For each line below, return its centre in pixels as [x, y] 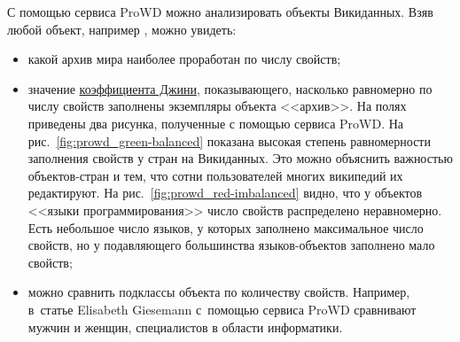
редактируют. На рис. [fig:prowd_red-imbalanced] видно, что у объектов [225, 193]
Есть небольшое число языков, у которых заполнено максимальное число [226, 227]
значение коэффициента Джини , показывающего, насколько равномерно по [230, 88]
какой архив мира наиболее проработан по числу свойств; [184, 59]
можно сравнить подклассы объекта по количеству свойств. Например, [219, 292]
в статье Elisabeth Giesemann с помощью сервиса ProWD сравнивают [222, 309]
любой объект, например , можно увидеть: [122, 29]
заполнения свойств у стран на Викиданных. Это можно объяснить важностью [240, 158]
